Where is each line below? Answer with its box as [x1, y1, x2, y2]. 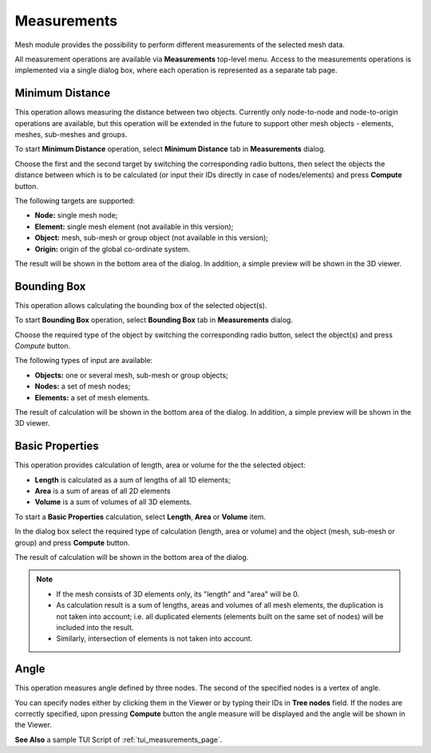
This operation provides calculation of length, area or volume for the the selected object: [14, 460, 306, 470]
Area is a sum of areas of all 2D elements [34, 487, 171, 496]
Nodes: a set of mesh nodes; [34, 381, 131, 391]
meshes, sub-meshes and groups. [14, 130, 128, 140]
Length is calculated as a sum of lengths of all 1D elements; [34, 475, 231, 484]
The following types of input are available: [14, 356, 153, 365]
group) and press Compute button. [14, 538, 130, 547]
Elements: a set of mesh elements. [34, 392, 150, 402]
